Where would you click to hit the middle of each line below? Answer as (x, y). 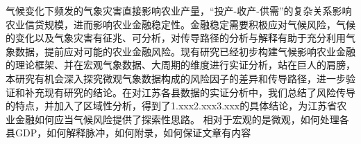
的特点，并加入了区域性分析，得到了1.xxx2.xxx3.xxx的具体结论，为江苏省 (171, 106)
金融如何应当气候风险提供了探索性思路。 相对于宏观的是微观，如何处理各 (182, 119)
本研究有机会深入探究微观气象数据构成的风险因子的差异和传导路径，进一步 (176, 78)
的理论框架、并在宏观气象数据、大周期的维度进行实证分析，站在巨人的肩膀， (180, 65)
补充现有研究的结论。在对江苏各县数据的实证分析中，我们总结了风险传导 (190, 92)
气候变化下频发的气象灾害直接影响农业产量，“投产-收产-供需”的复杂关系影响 (179, 10)
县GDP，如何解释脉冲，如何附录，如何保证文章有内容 (128, 133)
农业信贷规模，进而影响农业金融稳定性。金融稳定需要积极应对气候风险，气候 (180, 24)
